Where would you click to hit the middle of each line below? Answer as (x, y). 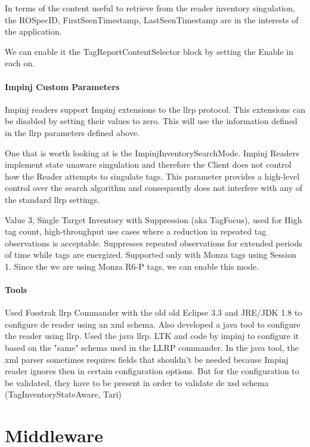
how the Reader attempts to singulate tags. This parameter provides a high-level (152, 176)
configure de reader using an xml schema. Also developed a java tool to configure (153, 324)
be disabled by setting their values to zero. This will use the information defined (151, 121)
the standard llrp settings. (52, 199)
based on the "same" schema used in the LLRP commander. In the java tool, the (152, 348)
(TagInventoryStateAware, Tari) (63, 394)
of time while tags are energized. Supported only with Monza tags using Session (151, 255)
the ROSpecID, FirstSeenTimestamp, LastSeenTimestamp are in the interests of (152, 19)
